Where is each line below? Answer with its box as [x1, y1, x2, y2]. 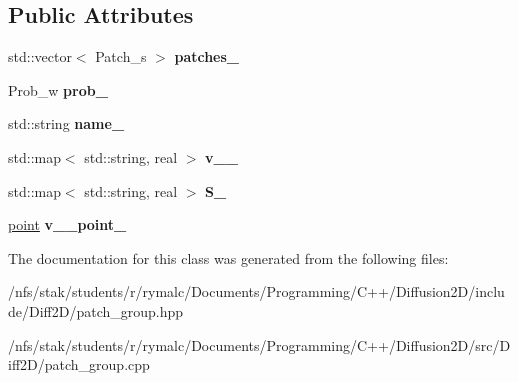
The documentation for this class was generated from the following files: [8, 247, 449, 268]
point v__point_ [8, 214, 127, 235]
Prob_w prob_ [8, 79, 108, 100]
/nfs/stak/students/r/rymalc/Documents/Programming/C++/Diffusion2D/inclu [8, 281, 505, 302]
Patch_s [95, 46, 147, 67]
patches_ [174, 46, 240, 67]
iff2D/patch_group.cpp [8, 354, 150, 375]
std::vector [8, 46, 72, 67]
